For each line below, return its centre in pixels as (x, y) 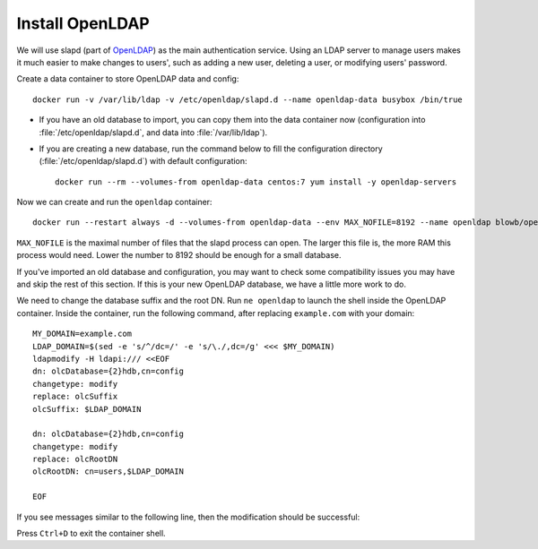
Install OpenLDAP (83, 23)
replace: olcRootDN (75, 459)
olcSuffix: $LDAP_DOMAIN (87, 409)
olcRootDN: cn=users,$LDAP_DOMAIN (108, 472)
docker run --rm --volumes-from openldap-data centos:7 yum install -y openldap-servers (256, 182)
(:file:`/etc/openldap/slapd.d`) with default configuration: (143, 161)
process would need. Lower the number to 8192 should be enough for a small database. (179, 255)
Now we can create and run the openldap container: (114, 202)
